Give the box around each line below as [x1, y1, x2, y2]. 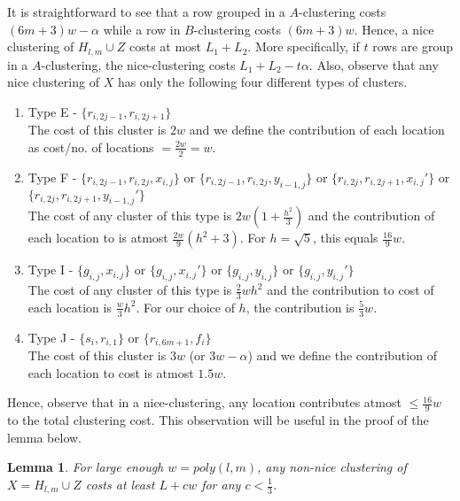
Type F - [27, 167, 77, 186]
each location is [27, 297, 112, 316]
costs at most [129, 37, 202, 56]
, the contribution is [246, 297, 355, 316]
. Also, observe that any [308, 55, 439, 73]
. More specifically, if [247, 37, 360, 56]
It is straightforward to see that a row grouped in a [7, 3, 285, 20]
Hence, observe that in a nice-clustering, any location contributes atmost [7, 393, 402, 412]
